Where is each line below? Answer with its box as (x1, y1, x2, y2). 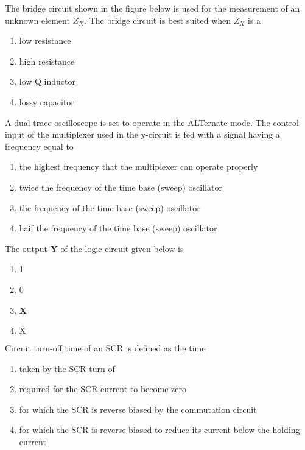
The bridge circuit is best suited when (89, 13, 231, 26)
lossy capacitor (19, 95, 74, 108)
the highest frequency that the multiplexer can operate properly (19, 160, 258, 173)
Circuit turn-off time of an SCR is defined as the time (5, 342, 206, 354)
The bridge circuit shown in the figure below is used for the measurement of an (5, 2, 300, 14)
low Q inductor (19, 75, 76, 88)
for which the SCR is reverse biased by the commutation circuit (19, 403, 257, 415)
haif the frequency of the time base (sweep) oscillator (19, 222, 217, 234)
